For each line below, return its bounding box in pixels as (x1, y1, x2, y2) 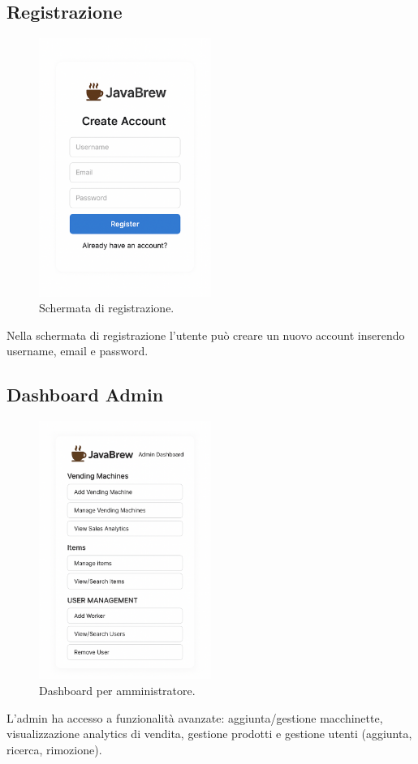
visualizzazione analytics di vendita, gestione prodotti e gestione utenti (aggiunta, (6, 725, 412, 742)
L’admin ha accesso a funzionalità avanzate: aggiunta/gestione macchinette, (6, 709, 383, 726)
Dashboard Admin (6, 382, 164, 407)
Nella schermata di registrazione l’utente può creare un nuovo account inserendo (6, 326, 405, 343)
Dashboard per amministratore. (39, 681, 196, 698)
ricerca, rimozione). (6, 740, 102, 758)
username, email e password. (6, 342, 149, 359)
